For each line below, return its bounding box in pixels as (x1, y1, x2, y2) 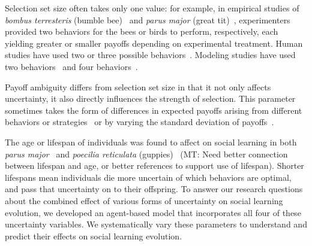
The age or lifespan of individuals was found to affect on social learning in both (5, 135, 297, 148)
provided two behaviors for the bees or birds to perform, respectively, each (5, 25, 278, 38)
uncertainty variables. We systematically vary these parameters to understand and (5, 218, 307, 230)
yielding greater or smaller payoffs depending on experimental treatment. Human (5, 37, 303, 49)
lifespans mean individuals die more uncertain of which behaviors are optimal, (5, 171, 292, 183)
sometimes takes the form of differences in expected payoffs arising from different (5, 104, 302, 116)
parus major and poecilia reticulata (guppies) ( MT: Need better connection (5, 147, 288, 160)
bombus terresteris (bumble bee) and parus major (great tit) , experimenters (5, 13, 290, 26)
